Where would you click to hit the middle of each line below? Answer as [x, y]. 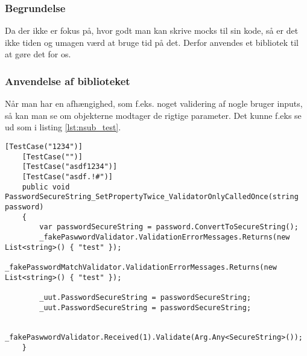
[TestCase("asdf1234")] [70, 167]
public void [46, 187]
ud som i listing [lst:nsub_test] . [63, 127]
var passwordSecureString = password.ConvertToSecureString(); [169, 227]
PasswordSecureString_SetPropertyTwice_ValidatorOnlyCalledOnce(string [152, 197]
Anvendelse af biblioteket [68, 81]
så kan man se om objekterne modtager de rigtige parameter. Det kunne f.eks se [153, 115]
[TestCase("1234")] [44, 147]
